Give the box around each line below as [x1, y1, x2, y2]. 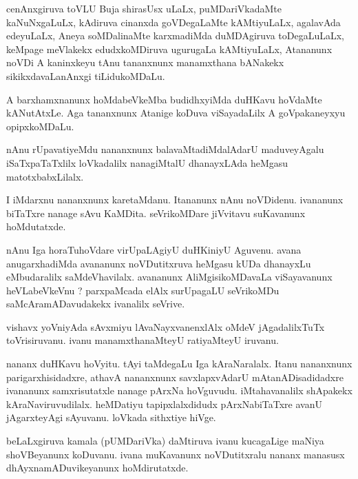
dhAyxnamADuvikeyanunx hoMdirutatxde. [6, 460, 189, 475]
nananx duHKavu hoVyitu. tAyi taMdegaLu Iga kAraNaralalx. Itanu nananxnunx [6, 356, 352, 371]
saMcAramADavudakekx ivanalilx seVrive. [6, 296, 185, 311]
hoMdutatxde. [6, 219, 66, 234]
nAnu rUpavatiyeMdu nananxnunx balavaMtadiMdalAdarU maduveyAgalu [6, 142, 324, 156]
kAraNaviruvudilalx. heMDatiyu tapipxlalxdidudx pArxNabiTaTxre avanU [6, 396, 322, 411]
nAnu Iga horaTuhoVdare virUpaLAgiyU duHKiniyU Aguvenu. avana [6, 242, 302, 256]
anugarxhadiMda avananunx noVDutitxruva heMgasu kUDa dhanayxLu [6, 256, 311, 270]
